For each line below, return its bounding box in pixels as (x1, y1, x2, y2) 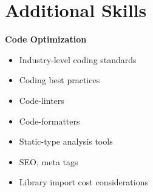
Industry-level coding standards (19, 53, 137, 66)
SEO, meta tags (19, 155, 78, 168)
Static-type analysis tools (19, 135, 113, 148)
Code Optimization (5, 33, 87, 46)
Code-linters (19, 94, 64, 106)
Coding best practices (19, 74, 100, 86)
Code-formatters (19, 114, 80, 127)
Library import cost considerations (19, 176, 148, 188)
